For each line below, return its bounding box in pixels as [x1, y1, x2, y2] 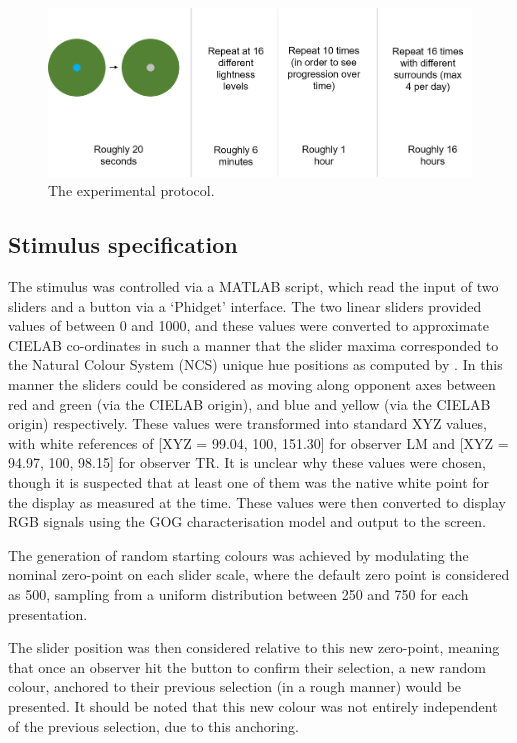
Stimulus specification [8, 229, 238, 260]
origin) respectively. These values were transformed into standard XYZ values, [8, 413, 488, 434]
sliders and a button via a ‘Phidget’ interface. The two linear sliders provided [8, 295, 482, 316]
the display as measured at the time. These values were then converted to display [8, 491, 506, 512]
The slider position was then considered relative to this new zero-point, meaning [8, 637, 500, 658]
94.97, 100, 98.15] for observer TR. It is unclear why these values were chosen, [8, 452, 486, 473]
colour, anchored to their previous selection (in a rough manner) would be [8, 676, 462, 697]
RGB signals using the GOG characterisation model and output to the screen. [8, 511, 486, 532]
